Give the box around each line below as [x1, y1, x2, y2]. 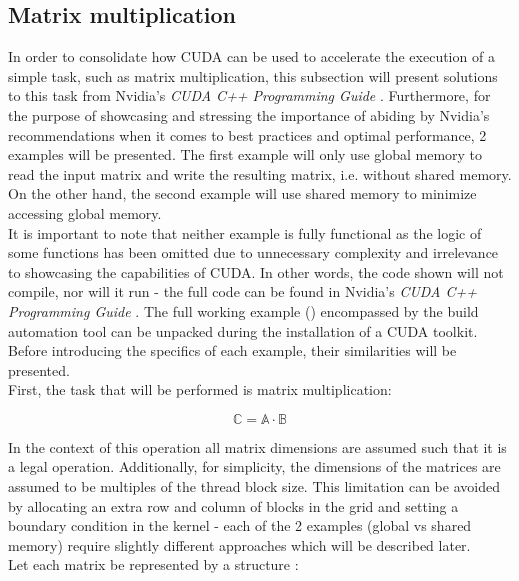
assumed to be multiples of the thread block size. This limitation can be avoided [8, 476, 500, 497]
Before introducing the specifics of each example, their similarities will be [8, 340, 457, 361]
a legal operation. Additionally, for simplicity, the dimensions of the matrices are [8, 456, 501, 477]
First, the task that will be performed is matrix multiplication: [8, 379, 392, 400]
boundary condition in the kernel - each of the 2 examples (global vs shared [8, 515, 472, 536]
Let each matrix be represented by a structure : [8, 554, 299, 575]
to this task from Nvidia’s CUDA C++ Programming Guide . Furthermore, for [8, 85, 491, 106]
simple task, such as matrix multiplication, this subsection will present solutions [8, 65, 498, 86]
